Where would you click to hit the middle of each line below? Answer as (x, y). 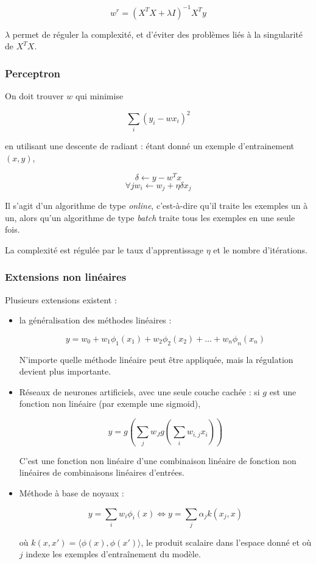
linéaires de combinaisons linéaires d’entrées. (102, 472)
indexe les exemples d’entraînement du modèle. (113, 554)
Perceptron (33, 73)
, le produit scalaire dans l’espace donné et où (226, 542)
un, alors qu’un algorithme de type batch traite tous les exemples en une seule (150, 217)
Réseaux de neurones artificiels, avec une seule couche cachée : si (139, 391)
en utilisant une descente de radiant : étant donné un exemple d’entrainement (150, 146)
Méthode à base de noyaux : (72, 492)
